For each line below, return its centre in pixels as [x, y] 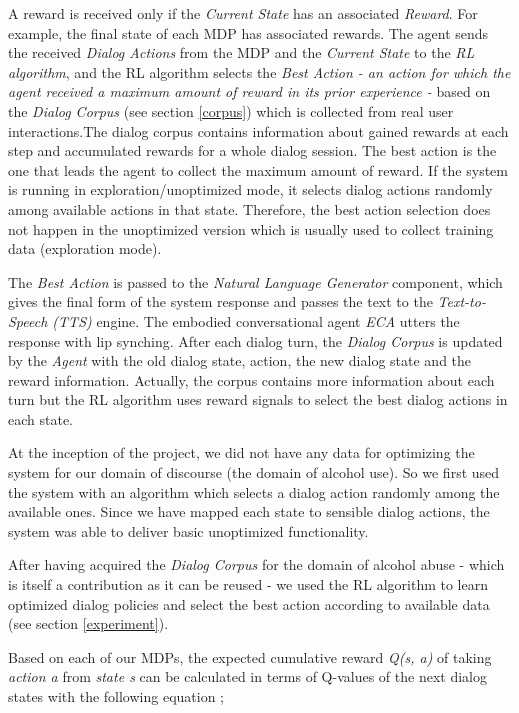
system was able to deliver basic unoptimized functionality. [188, 530]
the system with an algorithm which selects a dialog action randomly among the [254, 491]
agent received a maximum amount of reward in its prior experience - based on [249, 91]
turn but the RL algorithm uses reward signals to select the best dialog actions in [258, 399]
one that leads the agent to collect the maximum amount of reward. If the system [258, 169]
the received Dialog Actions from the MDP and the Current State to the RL [241, 52]
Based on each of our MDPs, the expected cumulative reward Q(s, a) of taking [250, 656]
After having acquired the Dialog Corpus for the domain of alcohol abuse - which [256, 564]
